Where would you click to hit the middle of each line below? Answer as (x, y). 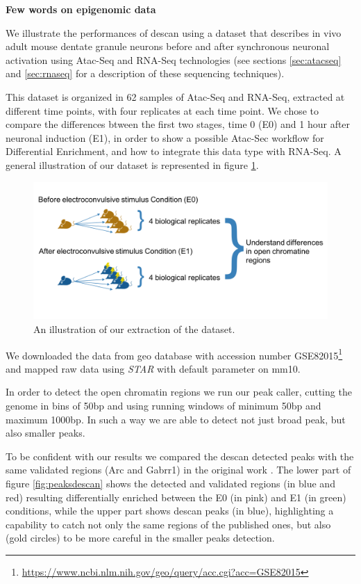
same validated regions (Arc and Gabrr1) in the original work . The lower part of (178, 470)
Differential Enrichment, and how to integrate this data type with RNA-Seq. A (174, 151)
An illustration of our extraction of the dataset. (134, 329)
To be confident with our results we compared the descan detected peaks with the (180, 456)
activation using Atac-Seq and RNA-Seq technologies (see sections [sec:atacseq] (174, 59)
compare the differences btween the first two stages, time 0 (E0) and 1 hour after (178, 124)
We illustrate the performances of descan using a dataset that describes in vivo (174, 32)
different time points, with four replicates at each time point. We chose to (162, 110)
